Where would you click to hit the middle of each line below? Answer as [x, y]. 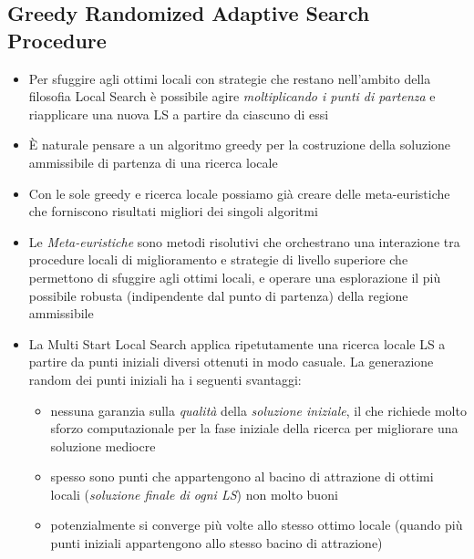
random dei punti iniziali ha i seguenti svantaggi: [165, 379]
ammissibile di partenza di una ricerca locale [153, 162]
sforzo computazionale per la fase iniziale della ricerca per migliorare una [254, 428]
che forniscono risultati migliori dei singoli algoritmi [173, 211]
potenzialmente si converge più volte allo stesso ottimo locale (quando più [257, 525]
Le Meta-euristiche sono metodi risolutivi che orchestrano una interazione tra [244, 241]
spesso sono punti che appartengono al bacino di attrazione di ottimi [242, 476]
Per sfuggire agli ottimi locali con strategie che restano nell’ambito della [230, 78]
